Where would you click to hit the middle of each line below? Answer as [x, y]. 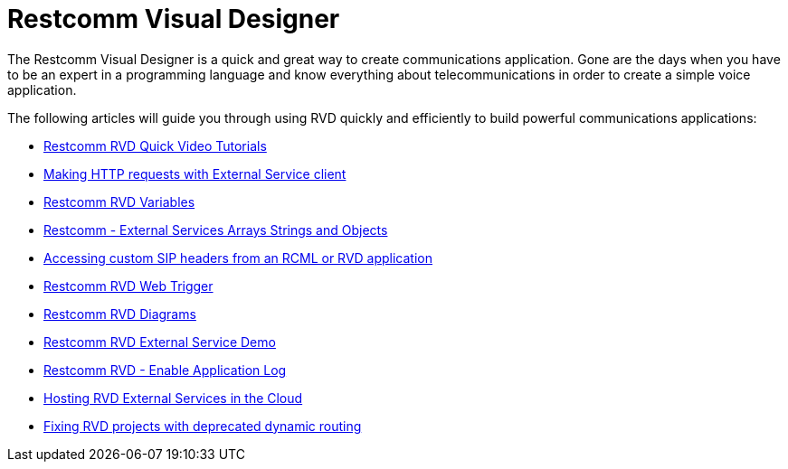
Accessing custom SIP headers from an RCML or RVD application [238, 258]
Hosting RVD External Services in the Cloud [173, 398]
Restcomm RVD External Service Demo [160, 342]
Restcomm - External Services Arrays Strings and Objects [216, 230]
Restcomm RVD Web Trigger [128, 286]
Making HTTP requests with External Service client [195, 174]
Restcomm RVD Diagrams [120, 314]
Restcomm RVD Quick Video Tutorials [155, 145]
